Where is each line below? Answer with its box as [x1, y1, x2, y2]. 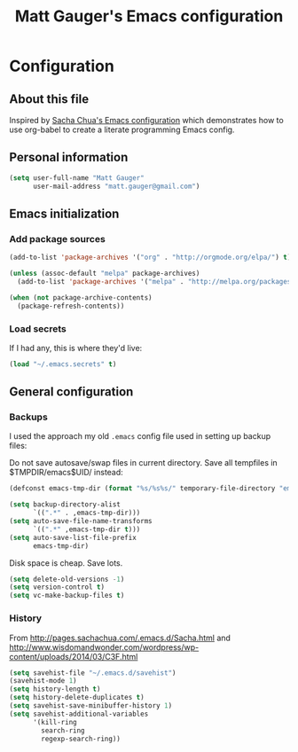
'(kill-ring [32, 717, 77, 726]
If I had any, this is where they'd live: [9, 342, 143, 353]
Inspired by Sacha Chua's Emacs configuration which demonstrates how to [9, 115, 284, 125]
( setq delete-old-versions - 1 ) [9, 575, 125, 584]
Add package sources [9, 232, 106, 245]
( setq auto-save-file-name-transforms [9, 517, 153, 526]
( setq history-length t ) [9, 685, 101, 693]
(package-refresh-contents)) [17, 302, 125, 310]
